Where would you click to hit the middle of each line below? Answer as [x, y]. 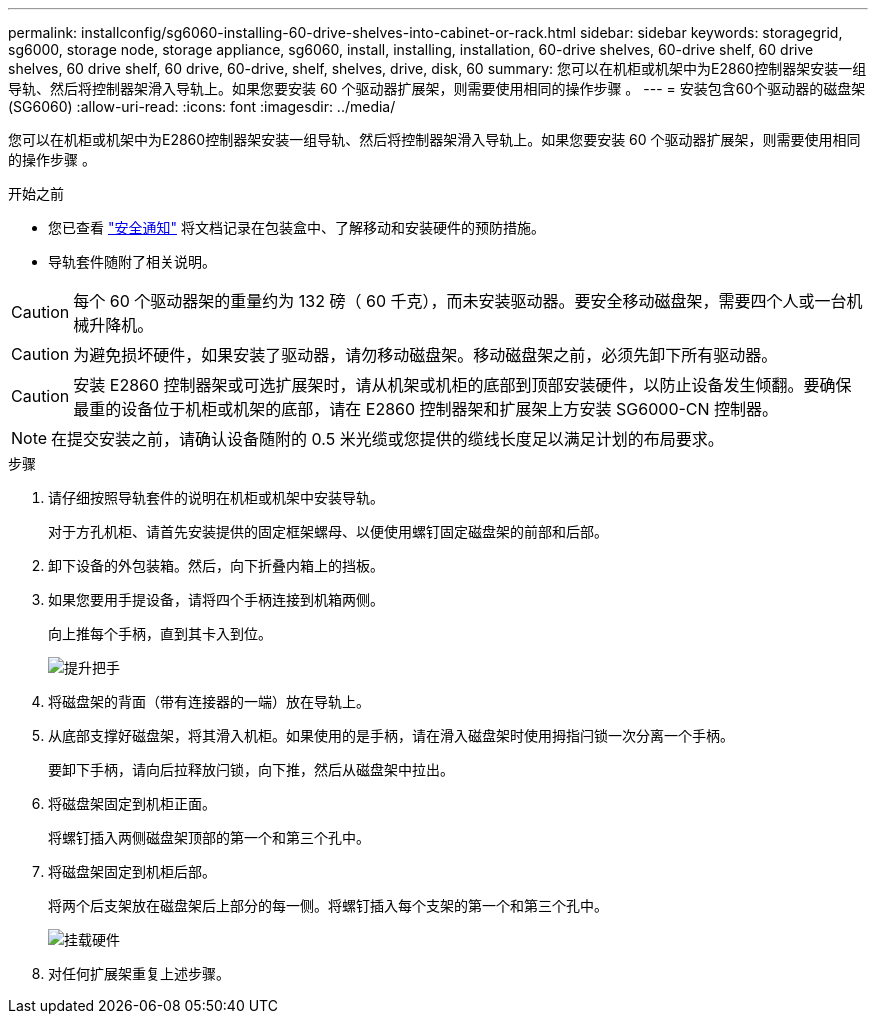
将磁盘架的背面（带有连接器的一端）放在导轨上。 [209, 701]
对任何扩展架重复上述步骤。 [139, 973]
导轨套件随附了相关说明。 [132, 261]
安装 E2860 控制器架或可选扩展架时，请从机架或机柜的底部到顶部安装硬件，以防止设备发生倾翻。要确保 [462, 385]
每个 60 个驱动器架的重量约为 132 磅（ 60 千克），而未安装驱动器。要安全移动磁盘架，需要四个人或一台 [460, 301]
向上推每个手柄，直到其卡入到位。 [160, 633]
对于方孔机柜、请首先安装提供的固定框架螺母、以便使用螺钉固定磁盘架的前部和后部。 [328, 531]
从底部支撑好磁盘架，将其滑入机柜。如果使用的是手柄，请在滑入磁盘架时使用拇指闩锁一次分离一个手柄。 [391, 735]
